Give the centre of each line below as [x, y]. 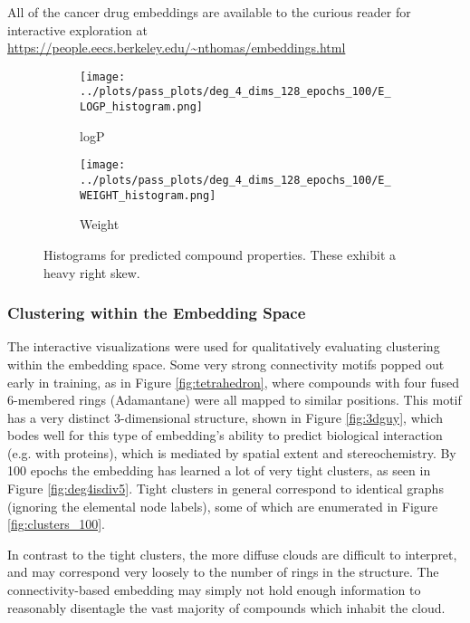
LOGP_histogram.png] [142, 107]
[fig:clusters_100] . [56, 524]
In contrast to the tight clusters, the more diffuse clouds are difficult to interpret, [232, 554]
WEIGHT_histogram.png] [148, 195]
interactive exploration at [77, 29]
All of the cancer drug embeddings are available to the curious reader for [209, 12]
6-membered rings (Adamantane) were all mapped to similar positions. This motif [235, 400]
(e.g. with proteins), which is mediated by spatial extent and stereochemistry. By [232, 452]
